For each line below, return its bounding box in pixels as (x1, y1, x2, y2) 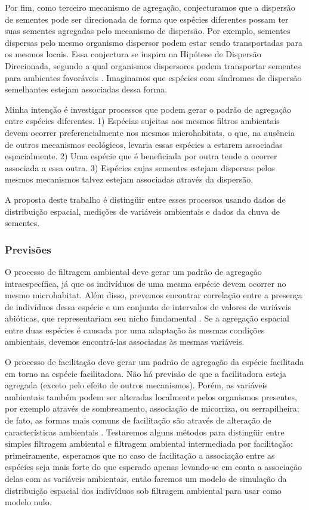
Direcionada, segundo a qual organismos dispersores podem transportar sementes (5, 59, 301, 72)
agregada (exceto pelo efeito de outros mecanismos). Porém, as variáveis (5, 379, 268, 391)
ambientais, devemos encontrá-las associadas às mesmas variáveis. (5, 335, 245, 348)
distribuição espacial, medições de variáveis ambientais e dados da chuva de (5, 205, 280, 217)
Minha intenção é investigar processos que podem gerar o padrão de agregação (5, 103, 292, 115)
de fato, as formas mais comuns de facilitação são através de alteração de (5, 414, 271, 426)
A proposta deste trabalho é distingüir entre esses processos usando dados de (5, 193, 286, 205)
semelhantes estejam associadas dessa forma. (5, 83, 168, 95)
